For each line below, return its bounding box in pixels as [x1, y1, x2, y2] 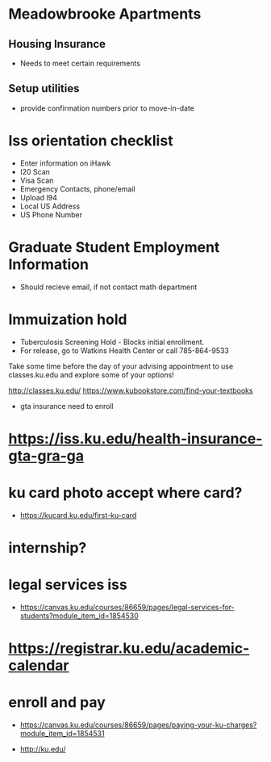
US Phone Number [19, 209, 83, 219]
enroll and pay [8, 693, 106, 712]
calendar [8, 656, 70, 675]
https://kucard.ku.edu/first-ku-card [19, 510, 137, 520]
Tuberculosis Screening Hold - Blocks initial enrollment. [19, 337, 205, 347]
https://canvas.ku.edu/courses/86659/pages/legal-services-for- [19, 602, 236, 612]
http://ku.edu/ [19, 744, 66, 754]
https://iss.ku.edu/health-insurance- [8, 429, 263, 448]
